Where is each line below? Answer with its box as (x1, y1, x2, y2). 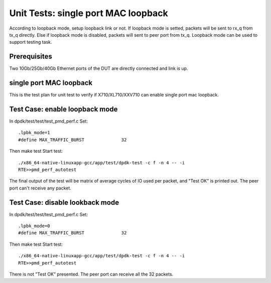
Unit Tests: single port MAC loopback (9, 8, 168, 19)
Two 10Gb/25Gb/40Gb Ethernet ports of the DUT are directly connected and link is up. (9, 65, 188, 71)
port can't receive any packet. (9, 185, 71, 191)
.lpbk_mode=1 (18, 130, 50, 136)
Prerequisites (9, 52, 52, 61)
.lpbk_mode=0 (18, 223, 50, 229)
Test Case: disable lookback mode (9, 198, 119, 207)
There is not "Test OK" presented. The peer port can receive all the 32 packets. (9, 271, 174, 277)
